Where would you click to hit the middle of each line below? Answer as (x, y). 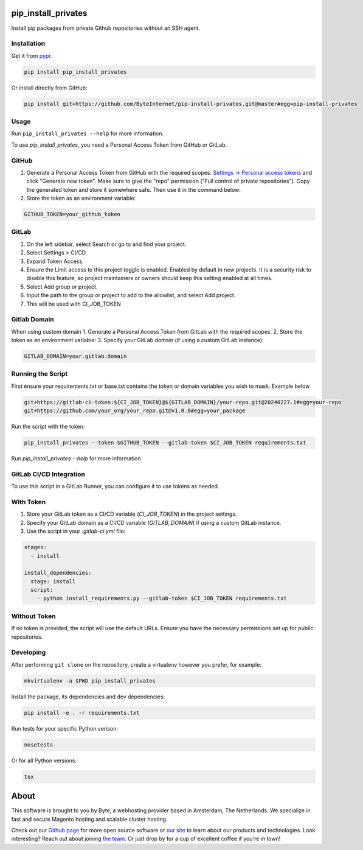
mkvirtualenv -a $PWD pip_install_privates (90, 681)
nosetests (39, 745)
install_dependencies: (58, 573)
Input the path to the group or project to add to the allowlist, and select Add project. (131, 295)
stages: (35, 547)
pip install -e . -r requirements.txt (82, 713)
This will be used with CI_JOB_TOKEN (74, 304)
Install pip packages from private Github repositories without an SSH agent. (106, 28)
